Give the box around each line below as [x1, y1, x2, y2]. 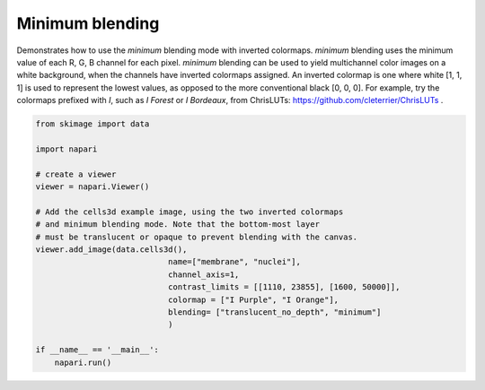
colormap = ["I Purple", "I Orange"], [167, 294, 339, 305]
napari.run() [54, 357, 112, 368]
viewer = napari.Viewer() [35, 182, 150, 192]
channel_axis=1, [167, 269, 240, 280]
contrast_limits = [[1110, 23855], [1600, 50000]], [167, 282, 401, 292]
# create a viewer [35, 169, 117, 179]
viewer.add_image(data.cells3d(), [35, 245, 188, 255]
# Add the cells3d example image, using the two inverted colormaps [35, 206, 344, 217]
